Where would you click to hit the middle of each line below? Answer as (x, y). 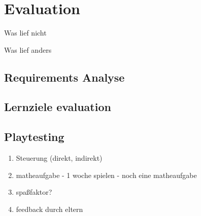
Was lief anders (28, 49)
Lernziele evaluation (58, 107)
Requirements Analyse (64, 77)
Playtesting (34, 137)
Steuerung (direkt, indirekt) (59, 158)
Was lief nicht (25, 33)
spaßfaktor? (34, 192)
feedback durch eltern (49, 209)
